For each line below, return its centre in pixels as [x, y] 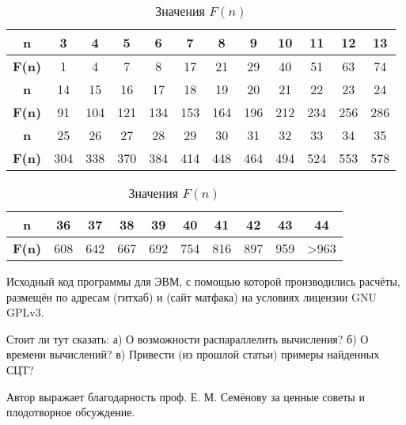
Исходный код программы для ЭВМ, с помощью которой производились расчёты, [203, 281]
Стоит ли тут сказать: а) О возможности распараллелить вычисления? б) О [188, 338]
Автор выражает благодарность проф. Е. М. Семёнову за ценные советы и [186, 396]
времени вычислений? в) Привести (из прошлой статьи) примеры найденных [193, 354]
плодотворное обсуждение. [71, 412]
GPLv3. [25, 312]
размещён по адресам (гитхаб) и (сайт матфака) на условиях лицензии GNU [192, 296]
